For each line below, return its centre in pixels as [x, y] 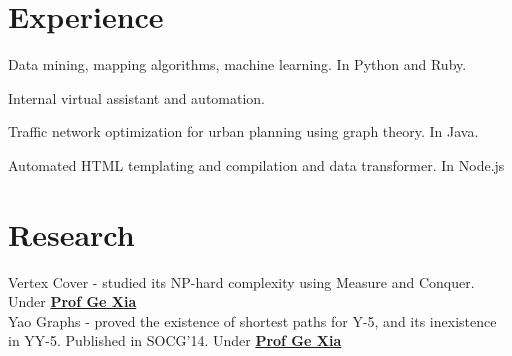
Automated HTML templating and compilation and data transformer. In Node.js [256, 164]
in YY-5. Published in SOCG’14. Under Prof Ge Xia [175, 340]
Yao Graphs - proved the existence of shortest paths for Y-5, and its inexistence [252, 320]
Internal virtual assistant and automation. [137, 97]
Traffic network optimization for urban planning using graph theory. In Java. [243, 131]
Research [71, 233]
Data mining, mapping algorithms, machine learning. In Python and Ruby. [237, 64]
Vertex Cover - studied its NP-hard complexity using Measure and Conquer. [241, 281]
